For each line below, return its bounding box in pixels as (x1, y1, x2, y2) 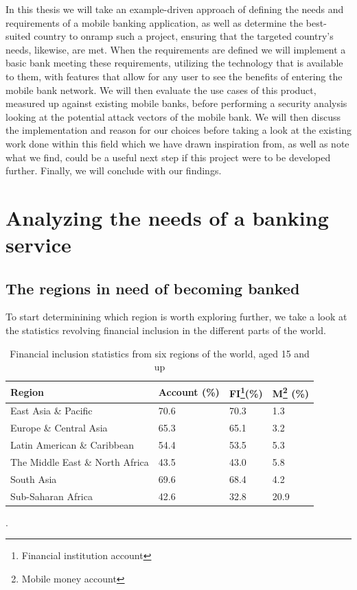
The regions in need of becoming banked (5, 277, 300, 298)
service (5, 231, 71, 259)
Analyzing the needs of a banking (5, 203, 329, 231)
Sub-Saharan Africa (10, 488, 93, 503)
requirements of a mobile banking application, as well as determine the (5, 15, 303, 29)
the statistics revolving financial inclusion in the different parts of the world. (5, 323, 326, 338)
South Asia (10, 471, 57, 486)
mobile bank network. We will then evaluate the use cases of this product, (5, 82, 316, 97)
